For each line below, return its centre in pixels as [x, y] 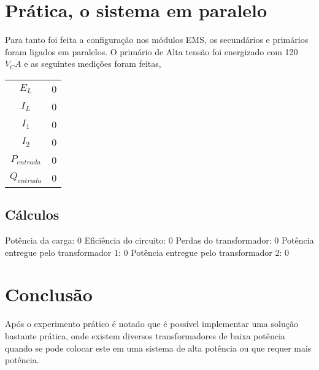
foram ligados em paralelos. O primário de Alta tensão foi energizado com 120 [152, 51]
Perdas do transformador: [224, 240]
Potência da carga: [40, 240]
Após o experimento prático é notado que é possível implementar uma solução [152, 324]
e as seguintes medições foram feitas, [93, 64]
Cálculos [32, 214]
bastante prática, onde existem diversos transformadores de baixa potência [145, 336]
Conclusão [49, 294]
